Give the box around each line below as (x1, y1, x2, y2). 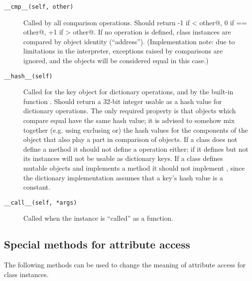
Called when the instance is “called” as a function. (23, 213, 173, 223)
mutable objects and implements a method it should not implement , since (23, 163, 245, 173)
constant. (23, 182, 50, 192)
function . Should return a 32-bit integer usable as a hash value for (23, 96, 222, 106)
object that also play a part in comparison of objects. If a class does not (23, 134, 237, 144)
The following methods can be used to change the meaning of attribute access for (4, 260, 246, 270)
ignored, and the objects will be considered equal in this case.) (23, 55, 209, 66)
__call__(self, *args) (4, 199, 77, 206)
